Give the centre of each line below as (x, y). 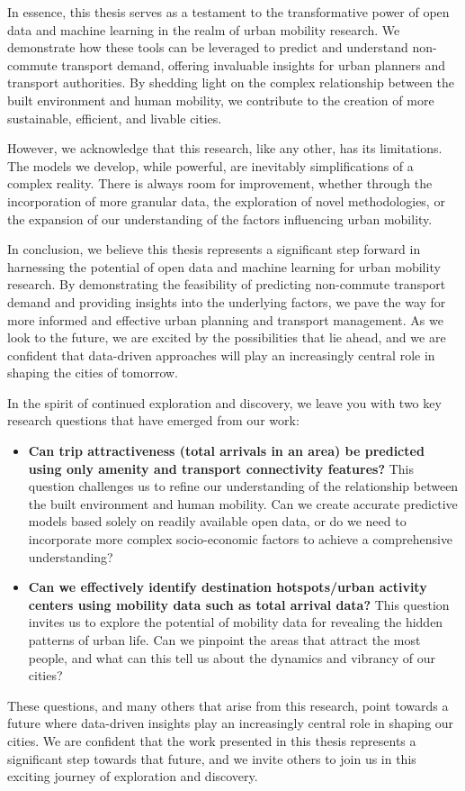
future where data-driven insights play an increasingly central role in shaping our (231, 723)
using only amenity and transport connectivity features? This (221, 468)
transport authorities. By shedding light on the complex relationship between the (231, 82)
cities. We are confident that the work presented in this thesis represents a (212, 740)
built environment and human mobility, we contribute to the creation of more (221, 100)
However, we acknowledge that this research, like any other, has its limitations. (225, 148)
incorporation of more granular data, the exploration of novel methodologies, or (226, 200)
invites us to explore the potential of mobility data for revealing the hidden (236, 622)
